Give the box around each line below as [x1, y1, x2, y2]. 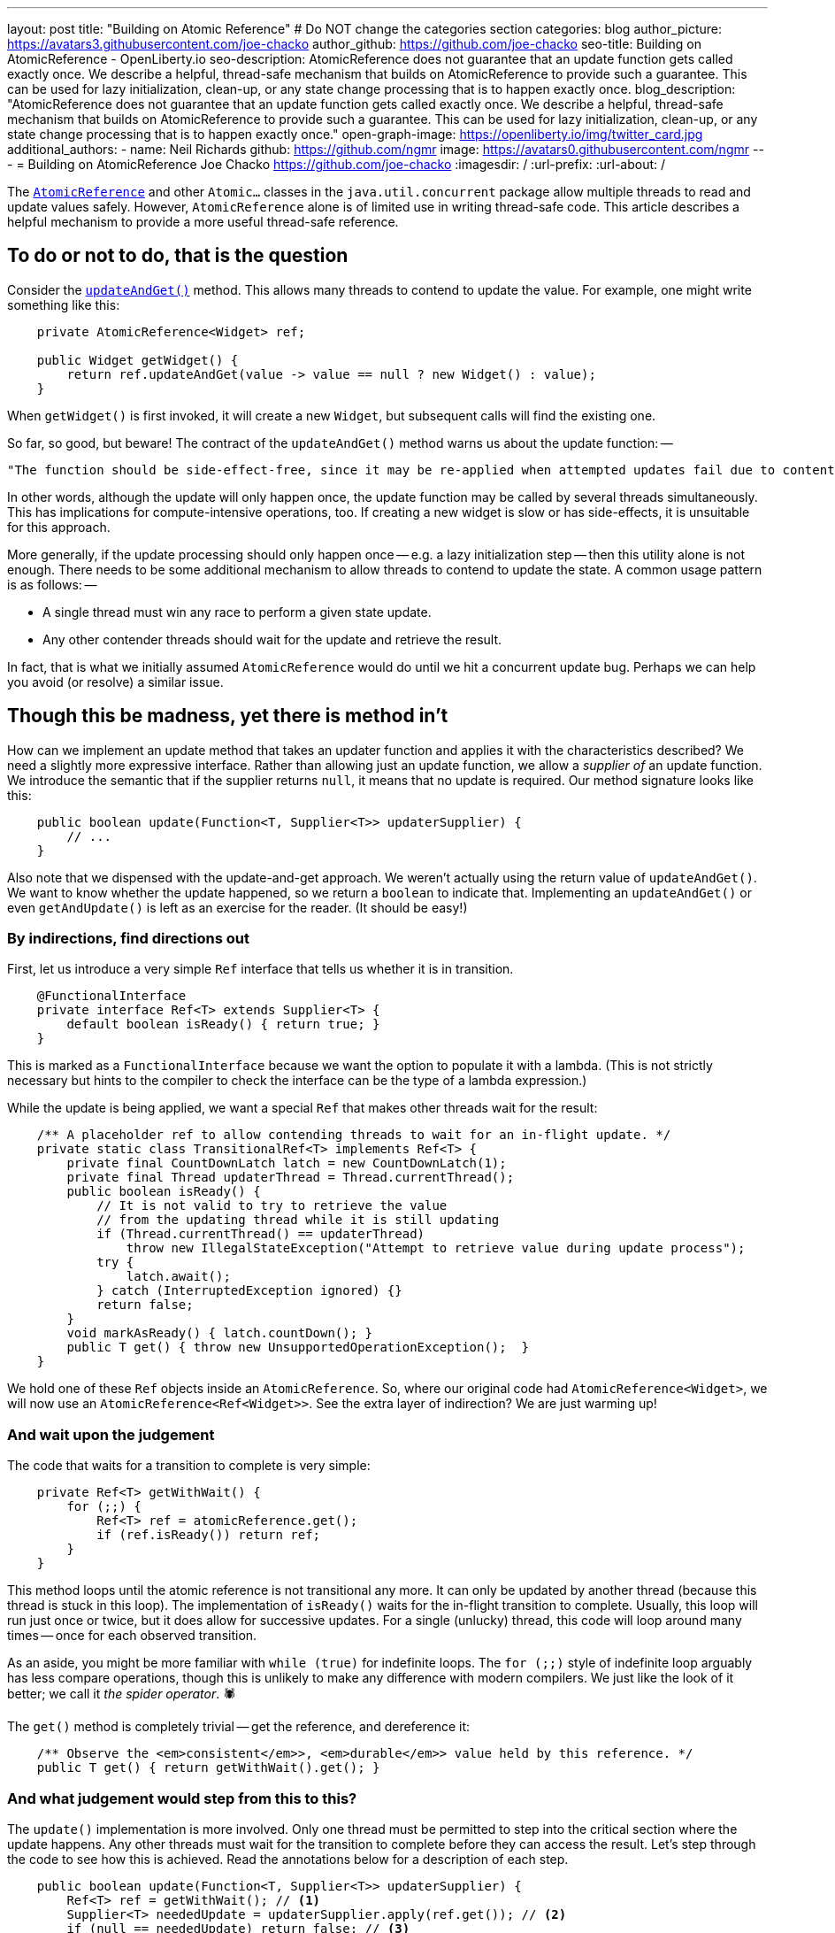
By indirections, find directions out [7, 929, 249, 948]
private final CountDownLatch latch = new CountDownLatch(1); [66, 1156, 507, 1171]
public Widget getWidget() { [36, 352, 239, 367]
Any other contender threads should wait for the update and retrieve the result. [42, 631, 502, 647]
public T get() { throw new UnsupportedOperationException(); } [66, 1340, 530, 1355]
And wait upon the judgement [7, 1425, 215, 1444]
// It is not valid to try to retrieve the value [96, 1198, 448, 1213]
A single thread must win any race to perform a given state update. [42, 604, 432, 620]
